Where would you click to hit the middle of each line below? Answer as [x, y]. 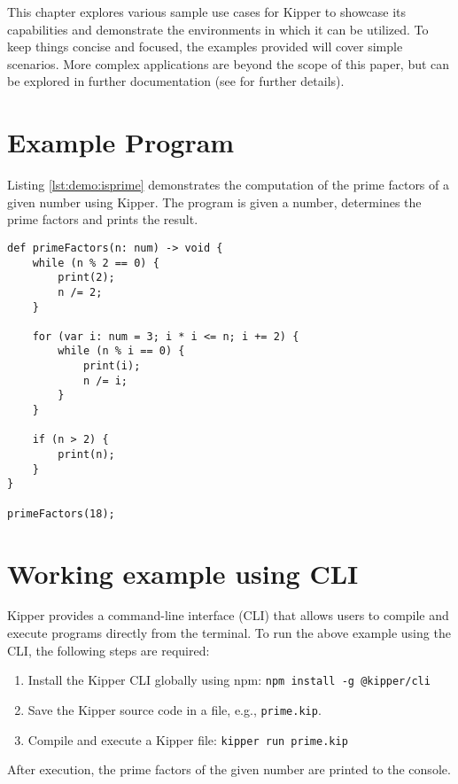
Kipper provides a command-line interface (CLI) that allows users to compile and [228, 615]
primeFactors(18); [61, 513]
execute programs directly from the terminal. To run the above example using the [229, 633]
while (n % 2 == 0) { [96, 263]
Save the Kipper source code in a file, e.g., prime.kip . [175, 709]
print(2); [86, 278]
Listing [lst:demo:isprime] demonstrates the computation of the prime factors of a [228, 185]
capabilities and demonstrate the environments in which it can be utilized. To [218, 29]
